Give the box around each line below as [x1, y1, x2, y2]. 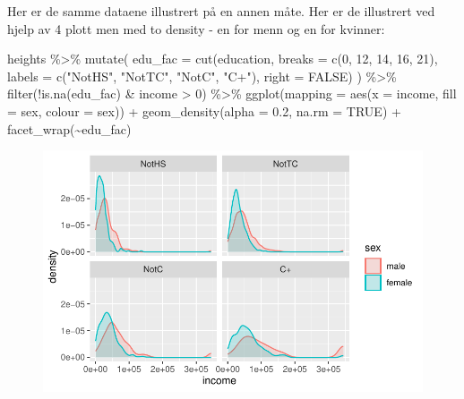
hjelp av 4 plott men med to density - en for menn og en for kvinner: [7, 19, 385, 38]
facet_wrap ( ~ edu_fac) [7, 119, 132, 138]
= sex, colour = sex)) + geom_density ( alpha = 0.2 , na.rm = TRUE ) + [7, 101, 401, 120]
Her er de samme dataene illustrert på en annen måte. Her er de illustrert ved [7, 2, 435, 20]
